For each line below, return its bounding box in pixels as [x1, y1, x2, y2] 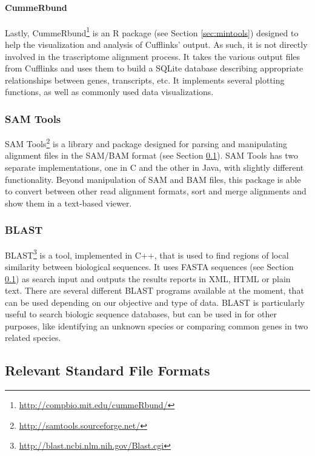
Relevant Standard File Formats [5, 361, 210, 380]
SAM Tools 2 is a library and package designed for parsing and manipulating [5, 136, 288, 150]
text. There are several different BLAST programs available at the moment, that [5, 284, 304, 297]
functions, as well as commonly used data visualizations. [5, 85, 214, 98]
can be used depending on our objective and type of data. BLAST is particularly [5, 296, 305, 308]
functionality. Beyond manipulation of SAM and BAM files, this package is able [5, 173, 301, 185]
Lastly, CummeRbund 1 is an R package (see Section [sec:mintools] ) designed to [5, 24, 299, 39]
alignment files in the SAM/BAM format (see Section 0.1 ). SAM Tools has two [5, 149, 298, 162]
